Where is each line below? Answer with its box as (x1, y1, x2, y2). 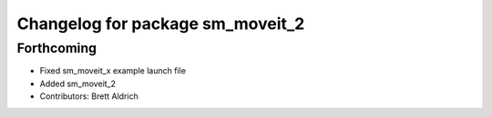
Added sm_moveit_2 (39, 78, 117, 89)
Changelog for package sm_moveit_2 (16, 14, 305, 34)
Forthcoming (16, 40, 97, 56)
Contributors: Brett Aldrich (39, 91, 138, 102)
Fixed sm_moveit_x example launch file (39, 65, 187, 76)
